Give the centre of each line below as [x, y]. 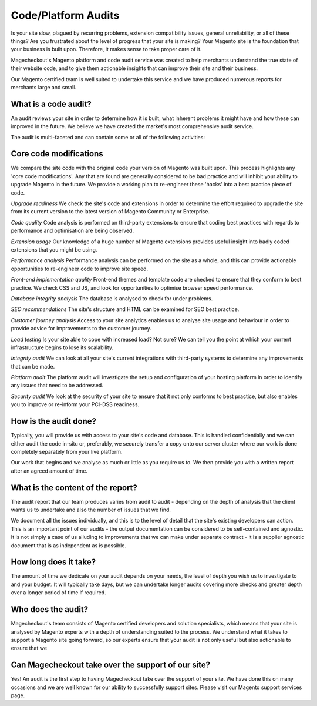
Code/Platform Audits [65, 15]
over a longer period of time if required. [58, 593]
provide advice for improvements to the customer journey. [81, 329]
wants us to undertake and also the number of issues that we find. [91, 510]
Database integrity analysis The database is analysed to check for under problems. [112, 298]
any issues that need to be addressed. [57, 386]
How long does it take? [53, 562]
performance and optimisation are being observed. [72, 231]
